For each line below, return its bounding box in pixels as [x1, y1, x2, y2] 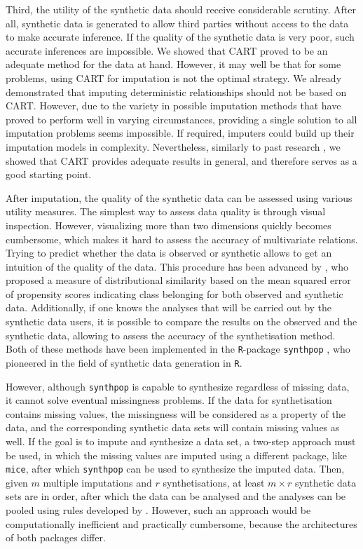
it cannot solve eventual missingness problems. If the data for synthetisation [6, 393, 332, 407]
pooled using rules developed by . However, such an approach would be [6, 503, 311, 517]
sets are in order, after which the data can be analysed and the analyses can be [6, 489, 346, 503]
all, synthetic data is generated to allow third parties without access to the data [6, 15, 349, 30]
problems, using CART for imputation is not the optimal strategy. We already [6, 70, 342, 85]
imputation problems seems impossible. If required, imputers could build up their [6, 126, 355, 140]
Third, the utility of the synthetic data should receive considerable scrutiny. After [6, 2, 356, 16]
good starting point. [6, 167, 92, 182]
